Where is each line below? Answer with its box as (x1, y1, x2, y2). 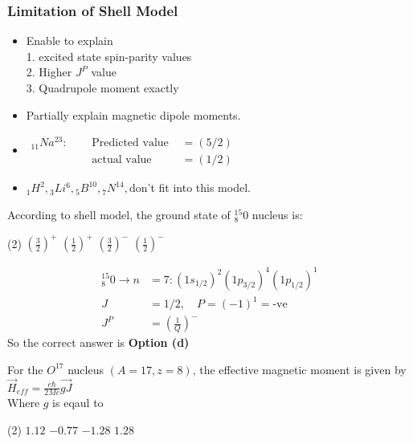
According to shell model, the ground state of (7, 206, 231, 222)
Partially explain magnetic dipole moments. (26, 106, 241, 123)
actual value (92, 154, 152, 166)
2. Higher (26, 63, 72, 80)
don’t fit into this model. (129, 179, 251, 196)
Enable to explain (26, 32, 113, 49)
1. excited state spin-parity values (26, 47, 192, 64)
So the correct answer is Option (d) (7, 334, 190, 351)
